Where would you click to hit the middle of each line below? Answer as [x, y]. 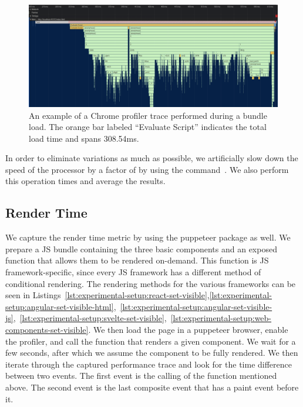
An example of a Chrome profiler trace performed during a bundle [148, 115]
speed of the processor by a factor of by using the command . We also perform [147, 169]
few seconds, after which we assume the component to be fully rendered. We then [152, 353]
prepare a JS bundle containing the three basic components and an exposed [141, 248]
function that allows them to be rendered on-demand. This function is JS [137, 260]
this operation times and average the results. [85, 181]
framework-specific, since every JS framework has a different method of [133, 272]
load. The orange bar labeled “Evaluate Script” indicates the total [148, 127]
